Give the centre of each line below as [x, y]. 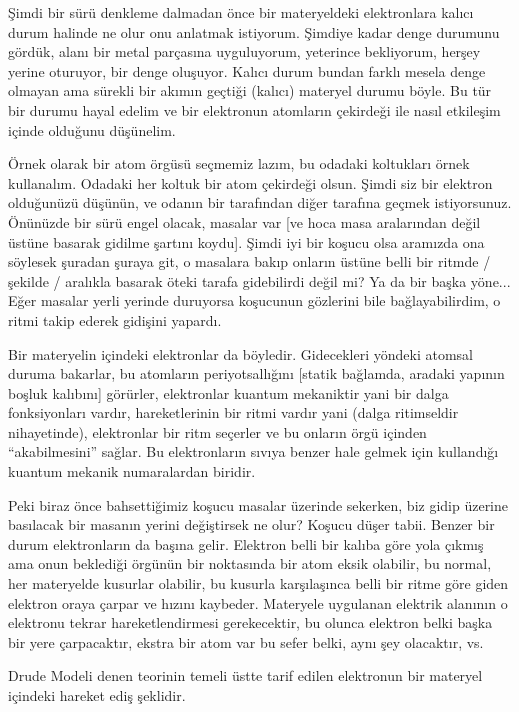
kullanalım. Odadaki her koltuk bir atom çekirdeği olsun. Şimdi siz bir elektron [250, 182]
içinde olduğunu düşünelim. [92, 129]
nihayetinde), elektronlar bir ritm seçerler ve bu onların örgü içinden [217, 431]
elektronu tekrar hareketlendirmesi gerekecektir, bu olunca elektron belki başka [250, 622]
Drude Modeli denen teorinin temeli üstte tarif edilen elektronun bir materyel [245, 675]
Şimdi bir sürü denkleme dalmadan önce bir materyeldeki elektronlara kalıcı [241, 12]
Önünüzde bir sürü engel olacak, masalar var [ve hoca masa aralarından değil [244, 221]
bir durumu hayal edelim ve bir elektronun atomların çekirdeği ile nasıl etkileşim [254, 109]
